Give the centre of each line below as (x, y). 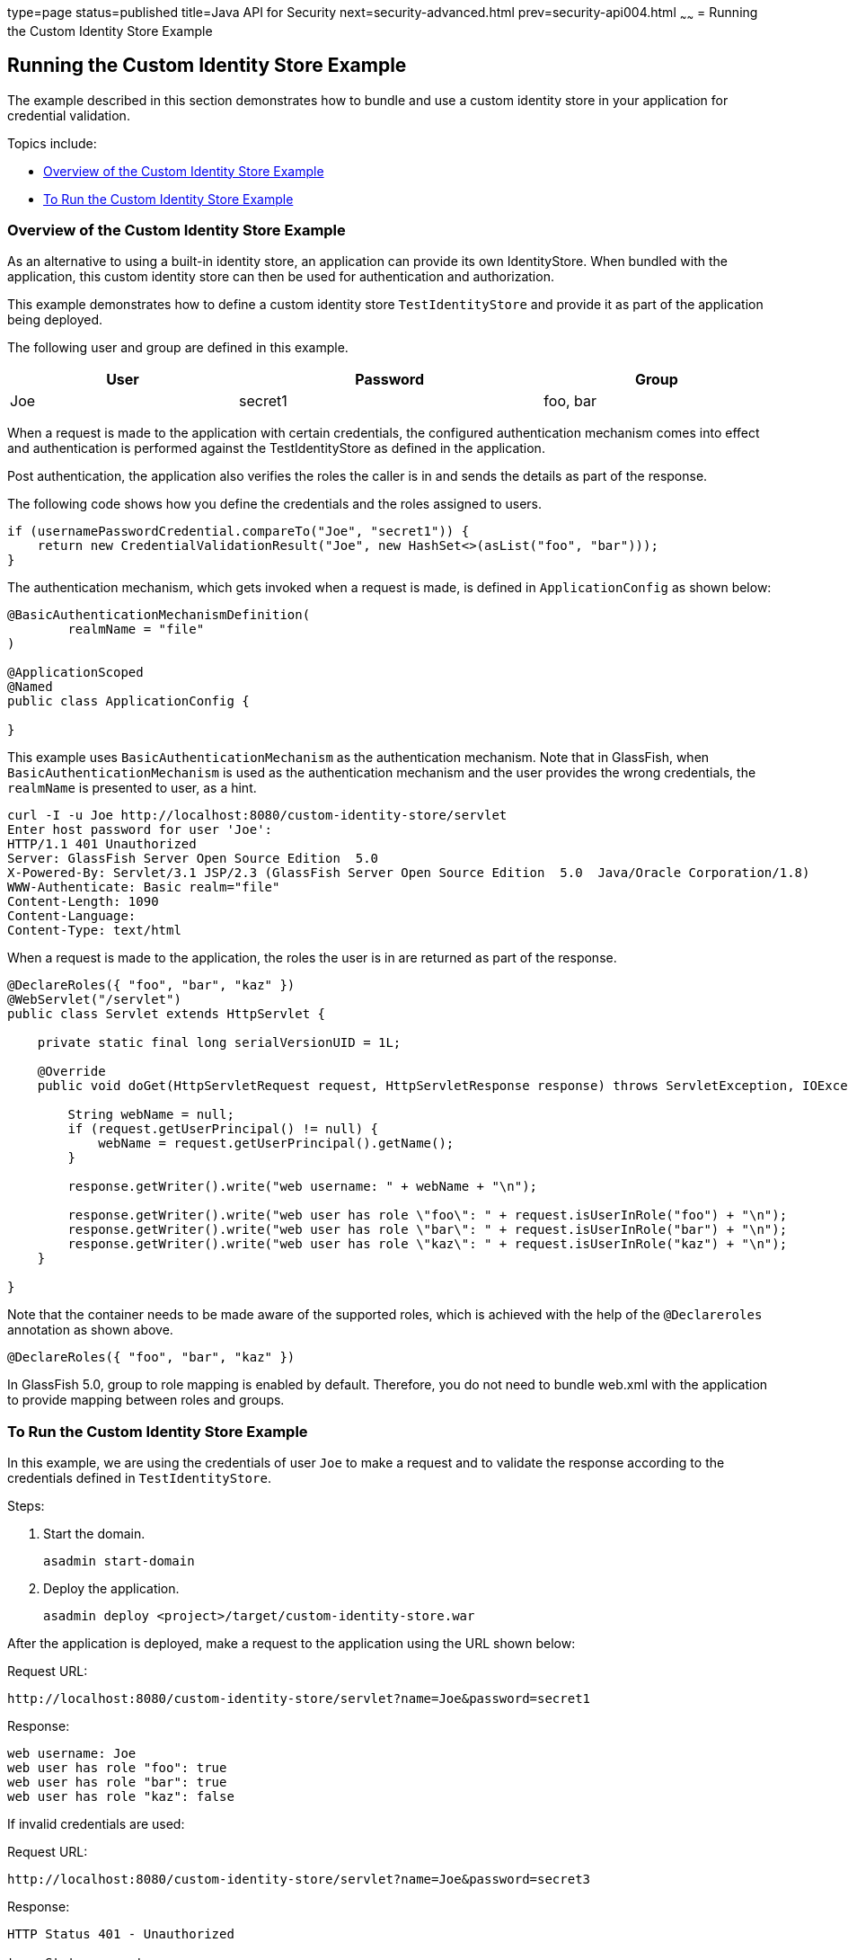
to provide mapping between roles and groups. (146, 1400)
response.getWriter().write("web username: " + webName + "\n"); (303, 1187)
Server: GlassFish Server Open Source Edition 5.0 (193, 859)
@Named (30, 687)
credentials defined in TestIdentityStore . (139, 1478)
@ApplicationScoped (75, 673)
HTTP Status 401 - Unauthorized (121, 1934)
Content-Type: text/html (94, 931)
